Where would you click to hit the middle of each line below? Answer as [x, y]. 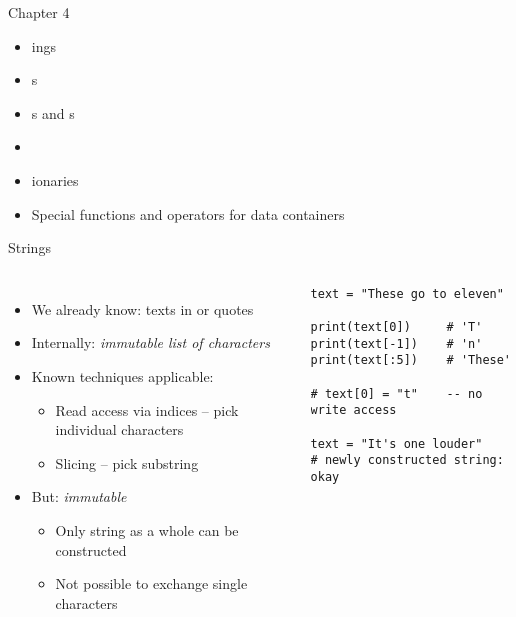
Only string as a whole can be [147, 529]
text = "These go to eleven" [407, 293]
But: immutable [79, 496]
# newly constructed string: [407, 460]
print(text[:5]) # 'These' [411, 360]
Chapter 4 [39, 12]
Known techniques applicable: [122, 375]
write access [353, 410]
